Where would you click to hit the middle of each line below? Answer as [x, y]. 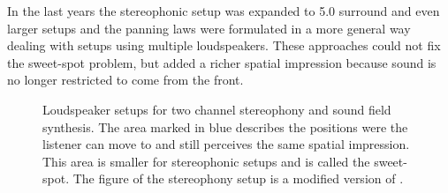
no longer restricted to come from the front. [125, 80]
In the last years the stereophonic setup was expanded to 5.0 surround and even [224, 11]
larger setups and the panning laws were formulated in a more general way [209, 28]
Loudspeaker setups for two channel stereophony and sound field [217, 109]
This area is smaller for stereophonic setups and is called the [206, 161]
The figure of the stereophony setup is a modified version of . [238, 178]
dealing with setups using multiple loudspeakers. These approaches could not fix [224, 45]
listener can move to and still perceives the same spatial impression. [226, 144]
